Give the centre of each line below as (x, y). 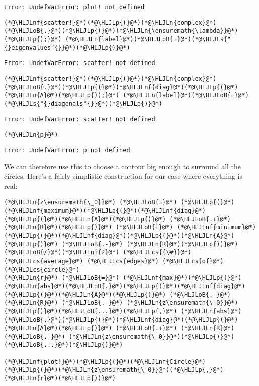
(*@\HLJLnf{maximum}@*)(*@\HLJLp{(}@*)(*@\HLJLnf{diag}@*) (105, 210)
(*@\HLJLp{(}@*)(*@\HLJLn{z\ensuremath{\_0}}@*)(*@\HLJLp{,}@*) (114, 370)
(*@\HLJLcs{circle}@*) (42, 269)
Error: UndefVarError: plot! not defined (74, 7)
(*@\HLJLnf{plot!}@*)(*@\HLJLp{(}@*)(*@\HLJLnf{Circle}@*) (105, 362)
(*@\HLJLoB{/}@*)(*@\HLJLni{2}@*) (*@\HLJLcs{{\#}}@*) (98, 253)
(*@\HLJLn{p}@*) (31, 135)
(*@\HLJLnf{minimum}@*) (217, 228)
